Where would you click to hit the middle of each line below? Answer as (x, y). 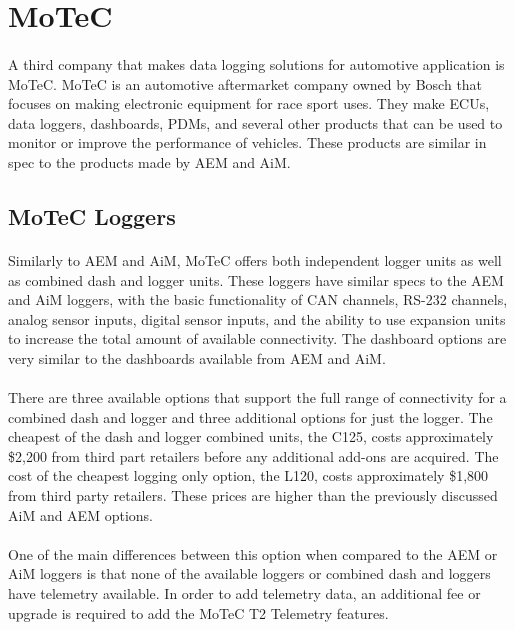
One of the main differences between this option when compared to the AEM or (253, 553)
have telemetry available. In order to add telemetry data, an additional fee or (244, 593)
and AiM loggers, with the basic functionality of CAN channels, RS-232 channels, (258, 299)
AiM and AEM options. (80, 514)
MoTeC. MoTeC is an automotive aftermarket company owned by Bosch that (245, 83)
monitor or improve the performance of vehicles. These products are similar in (247, 142)
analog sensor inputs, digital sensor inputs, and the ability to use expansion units (257, 318)
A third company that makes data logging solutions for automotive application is (256, 63)
